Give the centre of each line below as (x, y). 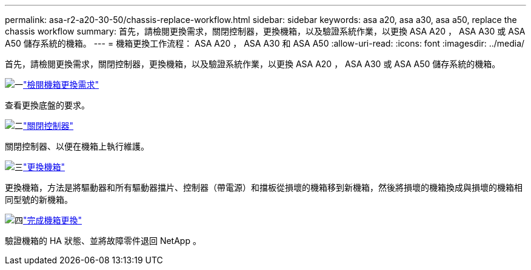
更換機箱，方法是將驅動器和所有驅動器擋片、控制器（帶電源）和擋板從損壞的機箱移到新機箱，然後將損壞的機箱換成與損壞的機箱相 (264, 187)
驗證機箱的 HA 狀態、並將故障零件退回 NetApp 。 (103, 241)
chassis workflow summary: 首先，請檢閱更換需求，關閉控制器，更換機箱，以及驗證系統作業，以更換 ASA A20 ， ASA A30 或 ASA (265, 31)
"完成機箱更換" (53, 220)
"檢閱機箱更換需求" (61, 84)
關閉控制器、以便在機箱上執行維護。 (77, 146)
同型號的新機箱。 (39, 199)
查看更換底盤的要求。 (47, 105)
